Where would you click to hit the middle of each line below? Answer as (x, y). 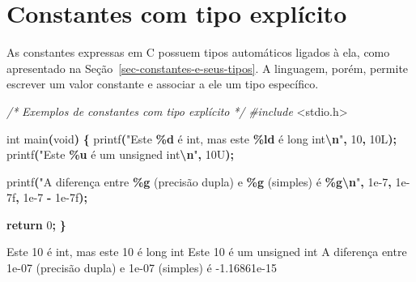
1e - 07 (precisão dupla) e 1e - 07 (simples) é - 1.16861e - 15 (142, 268)
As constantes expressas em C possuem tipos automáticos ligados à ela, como (198, 52)
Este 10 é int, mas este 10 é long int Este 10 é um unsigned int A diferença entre (207, 252)
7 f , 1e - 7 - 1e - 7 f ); (47, 197)
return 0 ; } (36, 224)
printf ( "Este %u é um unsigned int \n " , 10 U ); (120, 154)
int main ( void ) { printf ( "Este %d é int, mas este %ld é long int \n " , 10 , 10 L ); (202, 138)
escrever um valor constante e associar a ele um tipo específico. (163, 84)
